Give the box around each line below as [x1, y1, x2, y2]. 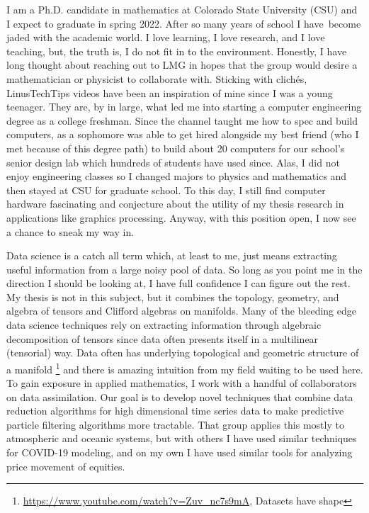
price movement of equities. [6, 458, 125, 473]
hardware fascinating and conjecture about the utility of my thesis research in [6, 196, 344, 211]
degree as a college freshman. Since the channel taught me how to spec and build [6, 113, 358, 128]
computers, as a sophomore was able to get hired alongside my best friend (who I [6, 127, 359, 142]
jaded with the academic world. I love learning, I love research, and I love [6, 30, 325, 45]
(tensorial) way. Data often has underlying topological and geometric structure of [6, 345, 359, 360]
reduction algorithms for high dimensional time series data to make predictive [6, 403, 344, 418]
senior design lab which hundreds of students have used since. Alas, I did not [6, 154, 340, 169]
